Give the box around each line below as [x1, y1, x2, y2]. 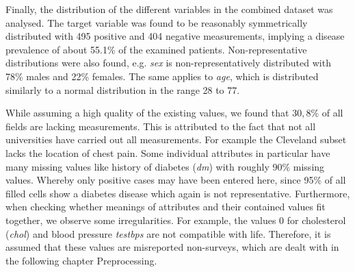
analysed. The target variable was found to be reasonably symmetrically [5, 15, 308, 29]
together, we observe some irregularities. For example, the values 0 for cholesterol [5, 212, 346, 227]
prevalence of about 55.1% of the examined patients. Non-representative [5, 42, 307, 56]
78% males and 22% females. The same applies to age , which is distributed [5, 69, 319, 83]
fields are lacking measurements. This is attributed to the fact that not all [5, 119, 316, 133]
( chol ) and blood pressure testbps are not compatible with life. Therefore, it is [5, 226, 331, 240]
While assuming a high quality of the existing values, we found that [5, 106, 289, 120]
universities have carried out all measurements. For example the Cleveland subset [5, 132, 347, 147]
